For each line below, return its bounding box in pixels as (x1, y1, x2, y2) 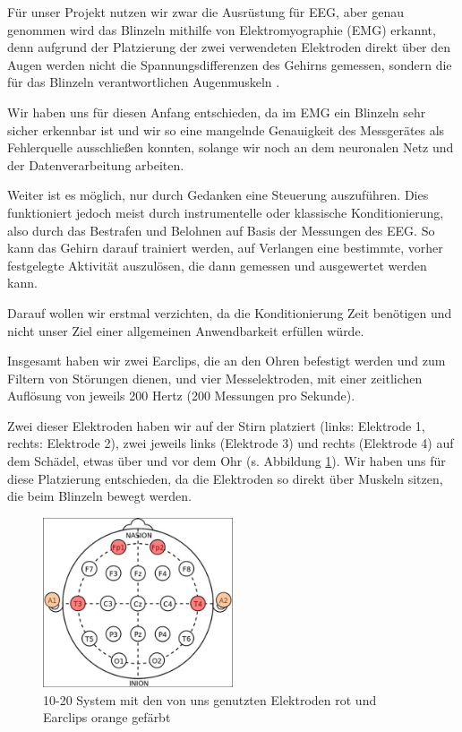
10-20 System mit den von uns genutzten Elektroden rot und (43, 690, 377, 709)
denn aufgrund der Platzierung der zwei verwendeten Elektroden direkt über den (7, 38, 451, 56)
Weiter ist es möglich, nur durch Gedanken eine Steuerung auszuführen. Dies (7, 185, 429, 204)
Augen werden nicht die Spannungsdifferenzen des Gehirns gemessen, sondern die (7, 55, 452, 73)
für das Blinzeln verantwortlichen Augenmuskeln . (7, 73, 280, 91)
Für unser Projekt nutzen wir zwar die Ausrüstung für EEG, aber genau (7, 3, 404, 21)
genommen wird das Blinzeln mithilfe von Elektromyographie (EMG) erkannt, (7, 20, 436, 39)
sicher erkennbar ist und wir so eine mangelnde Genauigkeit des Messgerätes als (7, 120, 445, 139)
